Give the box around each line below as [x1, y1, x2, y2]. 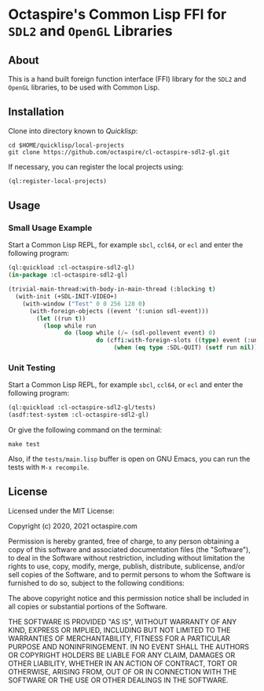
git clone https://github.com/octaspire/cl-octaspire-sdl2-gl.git [8, 148, 230, 156]
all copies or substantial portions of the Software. [8, 601, 167, 611]
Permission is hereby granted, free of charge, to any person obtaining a [8, 536, 240, 546]
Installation [8, 105, 64, 119]
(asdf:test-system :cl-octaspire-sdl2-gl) [8, 411, 149, 419]
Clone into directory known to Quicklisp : [8, 126, 138, 135]
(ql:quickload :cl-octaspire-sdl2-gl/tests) [8, 404, 156, 411]
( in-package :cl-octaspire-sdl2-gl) [8, 271, 128, 280]
